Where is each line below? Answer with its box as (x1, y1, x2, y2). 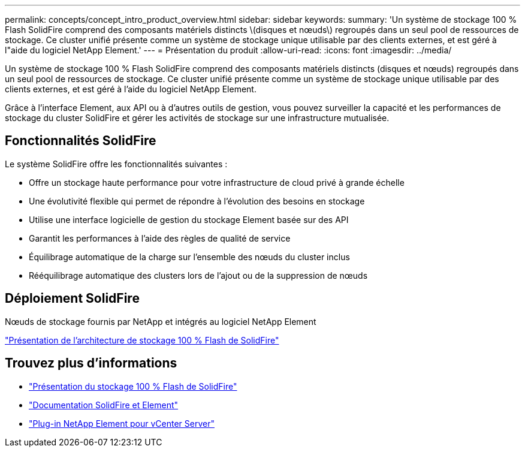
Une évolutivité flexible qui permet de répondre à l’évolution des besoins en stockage (29, 195, 365, 206)
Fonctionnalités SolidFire (5, 133, 156, 149)
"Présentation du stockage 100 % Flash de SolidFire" (29, 381, 237, 391)
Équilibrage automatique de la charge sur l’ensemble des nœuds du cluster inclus (29, 251, 350, 262)
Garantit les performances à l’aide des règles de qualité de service (29, 233, 291, 243)
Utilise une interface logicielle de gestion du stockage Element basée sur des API (29, 214, 349, 225)
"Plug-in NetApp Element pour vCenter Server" (29, 418, 215, 429)
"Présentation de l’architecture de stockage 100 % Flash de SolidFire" (5, 335, 279, 345)
